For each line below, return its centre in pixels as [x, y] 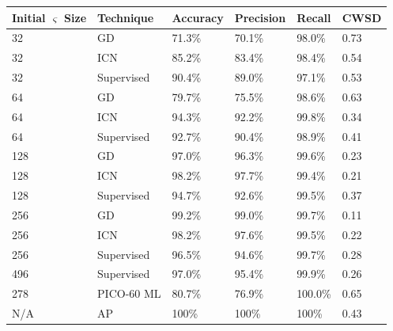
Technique [126, 17]
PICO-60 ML [129, 293]
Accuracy [198, 17]
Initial [29, 17]
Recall [314, 17]
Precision [260, 17]
